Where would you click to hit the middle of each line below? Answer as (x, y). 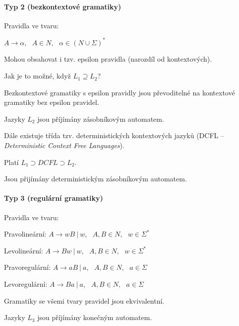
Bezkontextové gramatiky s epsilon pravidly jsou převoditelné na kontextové (119, 92)
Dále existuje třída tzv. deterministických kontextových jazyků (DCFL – (114, 135)
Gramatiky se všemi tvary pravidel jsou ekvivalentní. (84, 300)
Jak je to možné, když (37, 76)
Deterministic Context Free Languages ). (64, 145)
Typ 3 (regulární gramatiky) (54, 198)
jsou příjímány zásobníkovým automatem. (101, 119)
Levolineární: (24, 250)
